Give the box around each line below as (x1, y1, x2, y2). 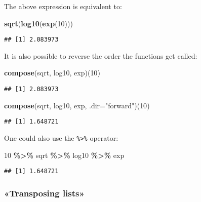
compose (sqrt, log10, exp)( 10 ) (4, 67, 100, 78)
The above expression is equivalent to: (4, 1, 122, 11)
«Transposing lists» (4, 186, 85, 199)
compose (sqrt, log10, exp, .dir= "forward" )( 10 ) (4, 100, 150, 110)
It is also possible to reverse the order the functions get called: (4, 50, 197, 61)
